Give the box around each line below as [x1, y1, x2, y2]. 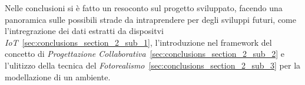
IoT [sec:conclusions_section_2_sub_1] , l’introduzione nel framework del [5, 36, 272, 48]
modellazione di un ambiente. [5, 70, 111, 83]
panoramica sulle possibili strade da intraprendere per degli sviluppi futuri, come [5, 13, 296, 25]
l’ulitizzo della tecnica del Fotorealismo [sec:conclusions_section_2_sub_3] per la [5, 59, 301, 71]
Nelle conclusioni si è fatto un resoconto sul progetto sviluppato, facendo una [5, 2, 283, 13]
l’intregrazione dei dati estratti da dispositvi [5, 25, 164, 37]
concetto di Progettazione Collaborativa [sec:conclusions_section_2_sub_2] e [5, 47, 284, 60]
